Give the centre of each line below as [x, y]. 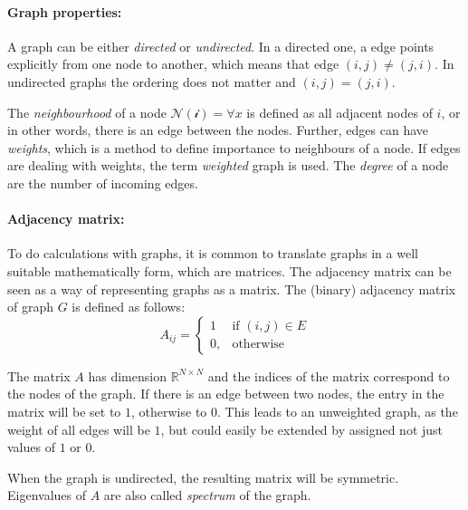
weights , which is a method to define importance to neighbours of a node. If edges [234, 147]
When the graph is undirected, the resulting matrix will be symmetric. [203, 477]
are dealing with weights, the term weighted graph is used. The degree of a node [228, 165]
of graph [31, 307]
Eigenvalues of [47, 495]
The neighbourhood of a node [87, 112]
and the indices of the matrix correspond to [329, 375]
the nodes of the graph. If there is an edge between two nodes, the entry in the [226, 394]
